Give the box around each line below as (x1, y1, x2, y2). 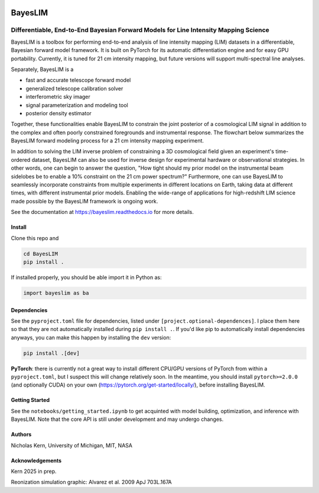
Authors (11, 431, 32, 438)
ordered (11, 156, 31, 163)
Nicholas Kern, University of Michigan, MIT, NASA (11, 442, 133, 449)
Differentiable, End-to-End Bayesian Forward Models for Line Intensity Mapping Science (11, 26, 270, 34)
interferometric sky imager (25, 93, 91, 100)
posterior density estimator (25, 109, 92, 116)
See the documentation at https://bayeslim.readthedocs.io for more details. (11, 209, 194, 216)
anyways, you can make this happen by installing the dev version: (11, 334, 171, 341)
